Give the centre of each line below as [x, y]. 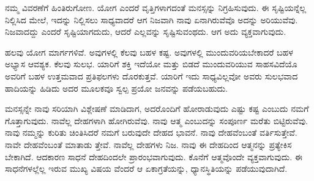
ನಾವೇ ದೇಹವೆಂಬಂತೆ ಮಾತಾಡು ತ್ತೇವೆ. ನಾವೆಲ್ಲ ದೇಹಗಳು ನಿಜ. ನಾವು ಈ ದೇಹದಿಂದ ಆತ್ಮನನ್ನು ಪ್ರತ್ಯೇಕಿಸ [148, 144]
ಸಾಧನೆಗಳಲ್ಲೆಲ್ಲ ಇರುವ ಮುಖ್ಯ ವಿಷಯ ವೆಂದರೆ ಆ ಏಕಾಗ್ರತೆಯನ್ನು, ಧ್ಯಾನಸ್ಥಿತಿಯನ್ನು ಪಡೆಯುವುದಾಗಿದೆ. [146, 168]
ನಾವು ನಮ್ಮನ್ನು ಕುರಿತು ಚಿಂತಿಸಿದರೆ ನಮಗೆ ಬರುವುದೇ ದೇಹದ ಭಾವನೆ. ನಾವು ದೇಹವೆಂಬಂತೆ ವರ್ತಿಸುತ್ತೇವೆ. [151, 132]
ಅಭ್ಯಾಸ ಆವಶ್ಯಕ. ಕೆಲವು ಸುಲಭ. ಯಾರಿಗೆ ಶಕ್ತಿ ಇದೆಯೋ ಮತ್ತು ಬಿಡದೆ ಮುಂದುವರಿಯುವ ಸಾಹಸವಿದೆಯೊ [151, 64]
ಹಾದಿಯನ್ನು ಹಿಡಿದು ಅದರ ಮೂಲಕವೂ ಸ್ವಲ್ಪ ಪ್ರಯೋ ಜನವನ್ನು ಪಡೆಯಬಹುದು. [116, 88]
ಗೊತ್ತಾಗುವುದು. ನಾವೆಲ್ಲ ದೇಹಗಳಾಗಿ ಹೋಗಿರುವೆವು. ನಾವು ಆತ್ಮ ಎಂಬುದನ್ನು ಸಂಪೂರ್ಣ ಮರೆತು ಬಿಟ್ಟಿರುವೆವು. [156, 120]
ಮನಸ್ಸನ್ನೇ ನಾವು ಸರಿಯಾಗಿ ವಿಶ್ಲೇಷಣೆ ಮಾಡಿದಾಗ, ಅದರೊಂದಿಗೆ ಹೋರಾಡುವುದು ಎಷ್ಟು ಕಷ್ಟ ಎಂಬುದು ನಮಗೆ [157, 109]
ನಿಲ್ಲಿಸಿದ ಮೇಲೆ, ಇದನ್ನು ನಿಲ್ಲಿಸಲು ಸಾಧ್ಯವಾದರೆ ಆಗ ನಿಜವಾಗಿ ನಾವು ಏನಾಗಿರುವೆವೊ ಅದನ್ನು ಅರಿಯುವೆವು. [151, 19]
